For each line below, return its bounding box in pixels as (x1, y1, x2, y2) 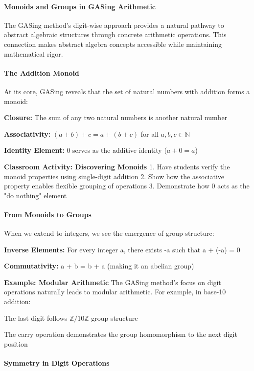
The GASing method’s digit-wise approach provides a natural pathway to (4, 20, 224, 30)
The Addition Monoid (4, 67, 79, 78)
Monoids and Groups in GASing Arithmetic (4, 1, 156, 11)
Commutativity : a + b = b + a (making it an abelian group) (4, 261, 194, 271)
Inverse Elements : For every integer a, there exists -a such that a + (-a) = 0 (4, 244, 240, 254)
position (4, 338, 28, 349)
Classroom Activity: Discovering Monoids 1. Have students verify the (4, 161, 230, 171)
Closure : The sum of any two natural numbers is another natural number (4, 112, 228, 123)
